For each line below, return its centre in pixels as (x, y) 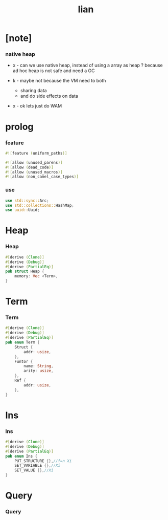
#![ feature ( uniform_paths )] (36, 153)
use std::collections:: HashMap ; (40, 205)
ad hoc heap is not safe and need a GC (54, 71)
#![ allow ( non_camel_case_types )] (42, 177)
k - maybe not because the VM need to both (59, 81)
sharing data (33, 91)
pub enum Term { (22, 342)
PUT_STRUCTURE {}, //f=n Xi (43, 461)
